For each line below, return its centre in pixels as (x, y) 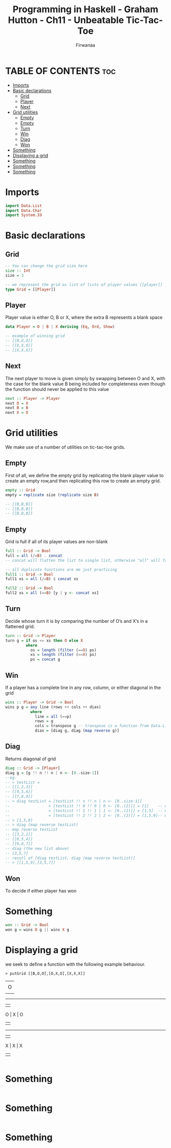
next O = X (17, 403)
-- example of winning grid (35, 336)
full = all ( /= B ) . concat (34, 556)
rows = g (44, 721)
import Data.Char (24, 210)
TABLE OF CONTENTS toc (61, 71)
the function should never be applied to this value (57, 389)
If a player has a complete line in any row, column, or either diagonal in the (83, 687)
